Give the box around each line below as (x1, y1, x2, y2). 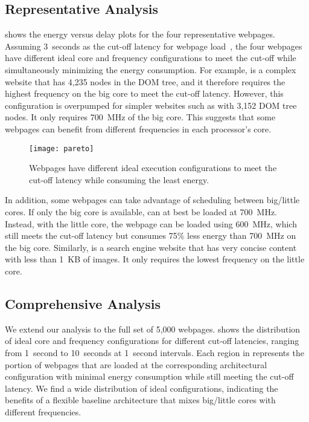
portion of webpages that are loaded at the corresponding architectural (5, 358, 267, 371)
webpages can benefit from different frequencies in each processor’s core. (5, 122, 272, 135)
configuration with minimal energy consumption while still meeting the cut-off (5, 370, 294, 383)
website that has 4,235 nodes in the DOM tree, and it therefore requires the (5, 75, 285, 88)
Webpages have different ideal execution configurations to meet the (29, 161, 277, 174)
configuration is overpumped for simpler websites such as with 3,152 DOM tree (5, 99, 297, 111)
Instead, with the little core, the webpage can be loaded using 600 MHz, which (5, 217, 297, 230)
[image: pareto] (29, 144, 94, 153)
